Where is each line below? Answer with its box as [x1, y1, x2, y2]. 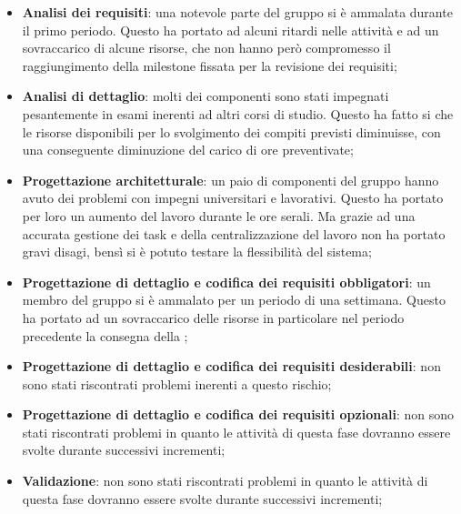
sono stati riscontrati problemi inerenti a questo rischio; [22, 374, 332, 393]
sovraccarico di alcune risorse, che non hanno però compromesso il [22, 38, 391, 57]
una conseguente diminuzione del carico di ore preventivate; [22, 140, 354, 159]
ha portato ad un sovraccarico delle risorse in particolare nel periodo [22, 307, 405, 327]
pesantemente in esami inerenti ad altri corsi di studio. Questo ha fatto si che [22, 104, 454, 123]
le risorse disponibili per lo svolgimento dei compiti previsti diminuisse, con [22, 122, 441, 141]
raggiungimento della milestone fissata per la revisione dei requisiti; [22, 55, 397, 75]
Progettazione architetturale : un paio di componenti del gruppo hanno [22, 170, 439, 189]
